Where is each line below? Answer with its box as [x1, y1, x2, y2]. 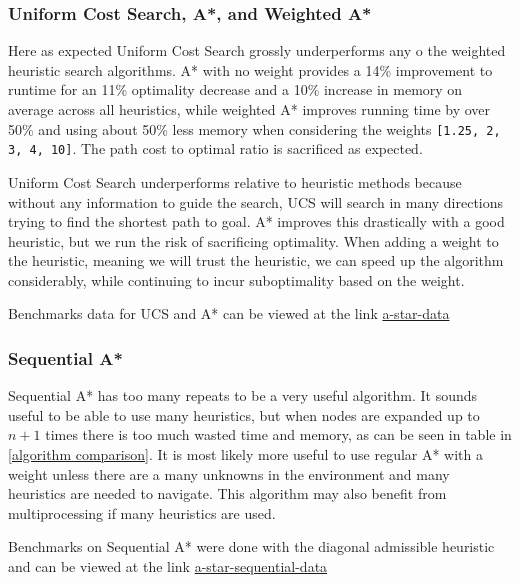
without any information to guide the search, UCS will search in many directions [8, 191, 504, 212]
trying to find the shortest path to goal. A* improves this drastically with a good [8, 211, 505, 232]
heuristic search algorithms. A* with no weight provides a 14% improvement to [8, 59, 493, 80]
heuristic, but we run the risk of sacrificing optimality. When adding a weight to [8, 230, 499, 251]
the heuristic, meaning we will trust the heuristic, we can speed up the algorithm [8, 250, 504, 271]
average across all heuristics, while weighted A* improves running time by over [8, 99, 491, 119]
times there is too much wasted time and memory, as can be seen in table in [45, 424, 512, 445]
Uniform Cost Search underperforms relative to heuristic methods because [8, 171, 462, 192]
